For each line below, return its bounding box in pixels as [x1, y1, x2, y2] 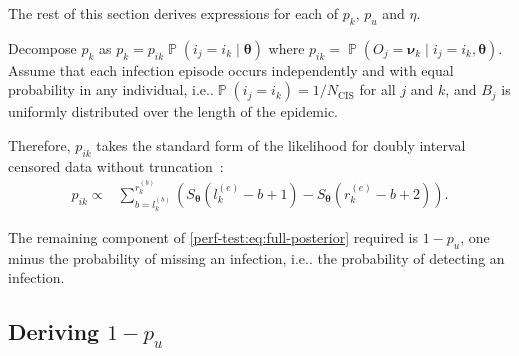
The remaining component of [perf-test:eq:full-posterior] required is [8, 226, 419, 247]
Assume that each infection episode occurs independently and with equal [8, 59, 454, 80]
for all [359, 79, 396, 100]
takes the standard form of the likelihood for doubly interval [96, 134, 466, 155]
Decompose [8, 37, 77, 58]
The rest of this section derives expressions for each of [8, 3, 339, 23]
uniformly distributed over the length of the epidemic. [8, 101, 339, 122]
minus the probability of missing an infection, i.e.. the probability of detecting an [8, 247, 505, 268]
